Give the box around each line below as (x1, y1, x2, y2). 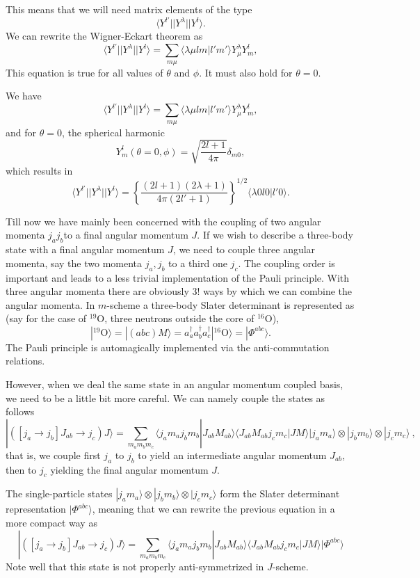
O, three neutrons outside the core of (97, 311, 255, 326)
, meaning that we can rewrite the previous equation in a (92, 501, 335, 516)
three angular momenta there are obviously (6, 284, 189, 298)
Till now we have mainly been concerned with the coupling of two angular (6, 214, 321, 228)
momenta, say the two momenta (6, 255, 143, 270)
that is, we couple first (6, 447, 101, 462)
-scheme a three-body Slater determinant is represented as (106, 297, 355, 312)
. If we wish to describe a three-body (197, 227, 353, 242)
